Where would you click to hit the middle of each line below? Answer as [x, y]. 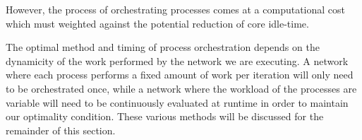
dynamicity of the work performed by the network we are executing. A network [177, 60]
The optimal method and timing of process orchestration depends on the [163, 47]
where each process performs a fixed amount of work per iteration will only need [180, 75]
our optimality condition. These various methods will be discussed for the [165, 116]
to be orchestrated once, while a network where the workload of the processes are [181, 88]
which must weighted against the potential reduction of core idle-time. [157, 23]
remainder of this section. [61, 130]
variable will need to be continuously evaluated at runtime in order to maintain [177, 102]
